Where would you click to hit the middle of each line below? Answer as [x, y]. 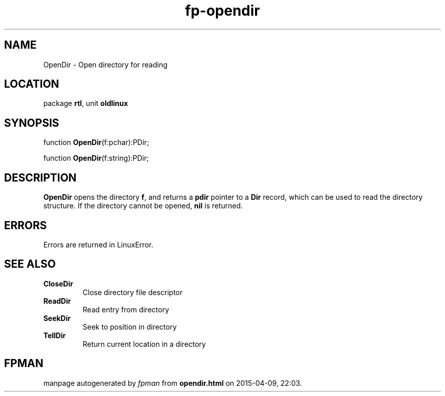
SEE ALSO [30, 264]
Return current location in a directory [144, 344]
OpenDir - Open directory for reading [105, 64]
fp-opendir [222, 11]
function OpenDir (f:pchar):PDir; [96, 142]
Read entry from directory [126, 309]
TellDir [55, 335]
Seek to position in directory [130, 327]
